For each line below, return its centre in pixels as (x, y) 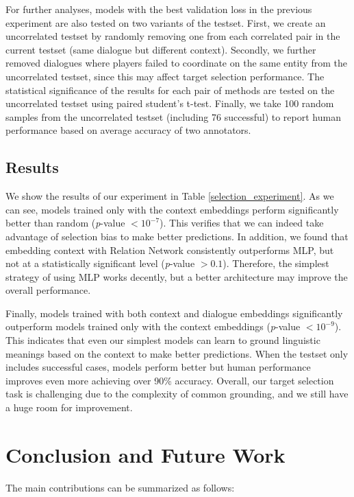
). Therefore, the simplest (276, 263)
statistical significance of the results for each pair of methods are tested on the (170, 90)
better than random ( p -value (65, 223)
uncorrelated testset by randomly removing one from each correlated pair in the (173, 36)
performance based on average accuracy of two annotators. (128, 130)
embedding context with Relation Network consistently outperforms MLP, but (170, 250)
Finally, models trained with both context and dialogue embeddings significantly (174, 313)
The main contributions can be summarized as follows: (120, 487)
